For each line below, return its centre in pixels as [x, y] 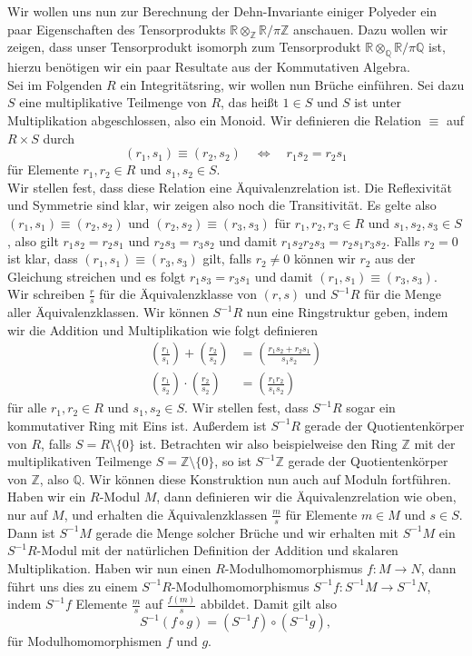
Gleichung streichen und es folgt [97, 276]
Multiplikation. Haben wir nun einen [109, 567]
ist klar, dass [43, 258]
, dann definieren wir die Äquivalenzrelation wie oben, [306, 497]
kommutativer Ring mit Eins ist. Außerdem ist [137, 425]
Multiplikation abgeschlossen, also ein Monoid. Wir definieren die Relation [215, 119]
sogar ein [371, 408]
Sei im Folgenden [55, 84]
